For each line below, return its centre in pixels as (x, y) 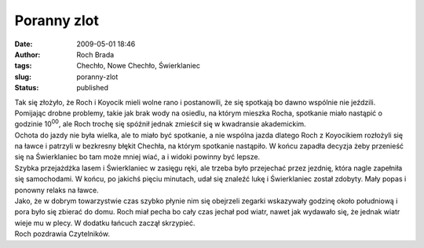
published (93, 88)
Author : (27, 54)
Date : (24, 44)
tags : (23, 66)
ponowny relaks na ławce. (57, 190)
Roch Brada (95, 54)
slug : (23, 77)
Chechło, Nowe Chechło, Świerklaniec (138, 66)
